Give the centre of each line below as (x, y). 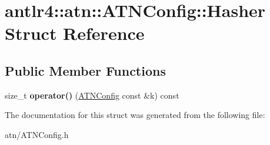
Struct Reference (75, 33)
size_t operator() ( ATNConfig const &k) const (92, 95)
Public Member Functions (85, 70)
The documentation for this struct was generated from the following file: (135, 115)
